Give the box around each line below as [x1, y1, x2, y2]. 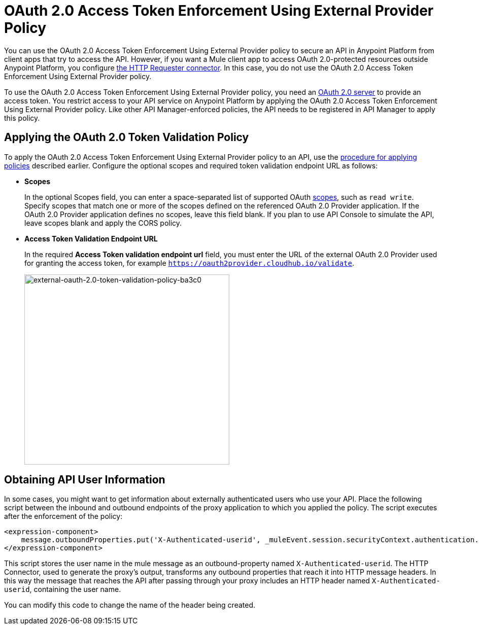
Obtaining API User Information [4, 473, 165, 486]
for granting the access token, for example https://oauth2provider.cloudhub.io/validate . [24, 258, 354, 267]
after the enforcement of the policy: [4, 512, 123, 521]
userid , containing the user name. [4, 585, 121, 594]
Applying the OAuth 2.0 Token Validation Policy [4, 131, 249, 144]
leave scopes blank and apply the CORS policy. [24, 218, 182, 227]
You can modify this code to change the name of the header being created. [4, 601, 255, 610]
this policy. [4, 113, 40, 122]
